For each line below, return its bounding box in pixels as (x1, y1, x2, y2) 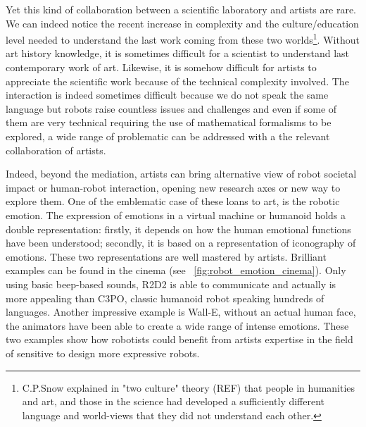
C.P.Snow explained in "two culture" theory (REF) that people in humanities (22, 380, 355, 395)
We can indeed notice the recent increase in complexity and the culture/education (6, 16, 359, 30)
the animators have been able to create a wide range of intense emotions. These (6, 318, 349, 333)
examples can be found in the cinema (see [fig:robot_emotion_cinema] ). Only (6, 263, 346, 278)
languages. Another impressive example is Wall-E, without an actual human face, (6, 304, 356, 319)
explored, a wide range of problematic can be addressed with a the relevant (6, 129, 330, 143)
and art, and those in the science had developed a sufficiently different (22, 394, 325, 409)
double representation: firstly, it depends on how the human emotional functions (6, 221, 351, 236)
